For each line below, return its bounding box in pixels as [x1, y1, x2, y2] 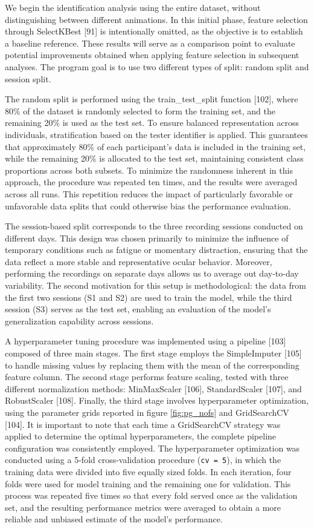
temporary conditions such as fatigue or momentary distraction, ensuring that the [5, 243, 308, 256]
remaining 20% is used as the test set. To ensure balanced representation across [5, 116, 299, 129]
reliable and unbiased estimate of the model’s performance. [5, 513, 223, 525]
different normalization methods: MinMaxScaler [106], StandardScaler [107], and [5, 382, 302, 395]
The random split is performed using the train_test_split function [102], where [5, 93, 298, 105]
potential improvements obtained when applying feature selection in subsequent [5, 48, 300, 61]
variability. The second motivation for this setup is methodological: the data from [5, 279, 306, 292]
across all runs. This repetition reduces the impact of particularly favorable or [5, 187, 293, 200]
